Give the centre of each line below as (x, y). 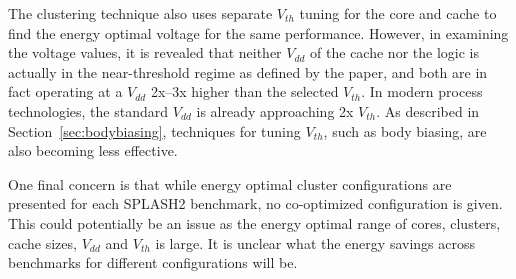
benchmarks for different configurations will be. (153, 262)
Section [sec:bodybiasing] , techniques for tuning (154, 130)
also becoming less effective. (93, 150)
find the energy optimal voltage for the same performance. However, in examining (258, 32)
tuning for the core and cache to (398, 13)
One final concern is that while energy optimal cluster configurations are (230, 183)
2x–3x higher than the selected (244, 91)
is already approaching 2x (275, 110)
